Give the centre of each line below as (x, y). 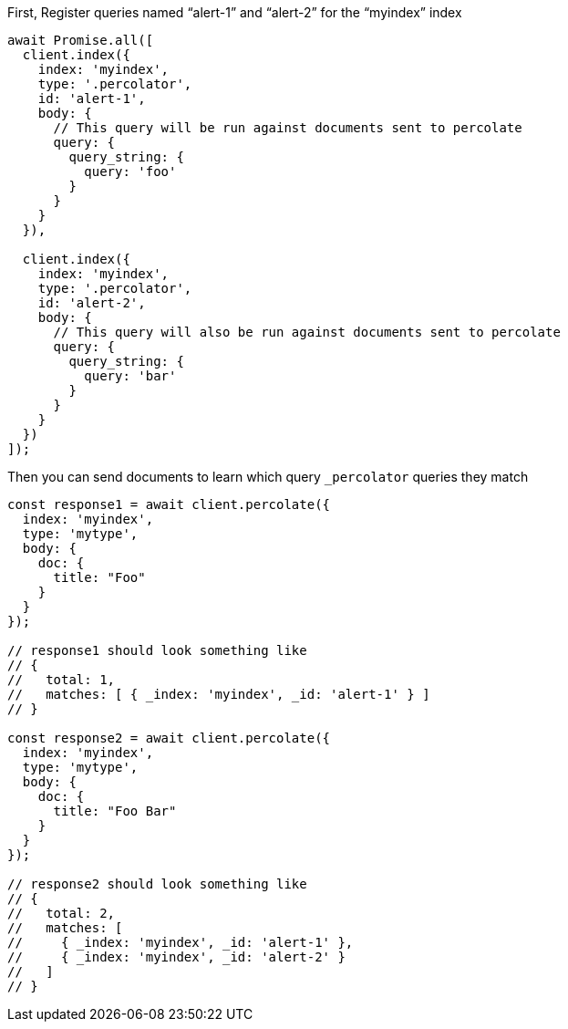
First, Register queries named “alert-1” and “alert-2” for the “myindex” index (235, 12)
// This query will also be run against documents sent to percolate (307, 332)
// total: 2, (62, 913)
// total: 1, (62, 680)
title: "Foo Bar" (115, 811)
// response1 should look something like (157, 650)
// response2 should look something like (157, 884)
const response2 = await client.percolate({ (169, 738)
